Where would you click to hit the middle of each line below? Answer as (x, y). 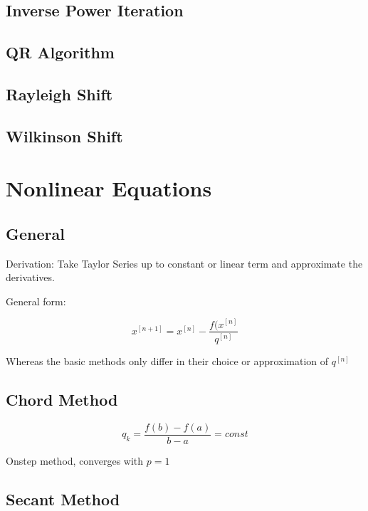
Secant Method (63, 499)
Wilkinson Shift (64, 136)
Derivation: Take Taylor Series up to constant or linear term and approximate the (184, 263)
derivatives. (30, 277)
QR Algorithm (60, 52)
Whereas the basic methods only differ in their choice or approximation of (167, 360)
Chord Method (62, 399)
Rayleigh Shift (59, 94)
